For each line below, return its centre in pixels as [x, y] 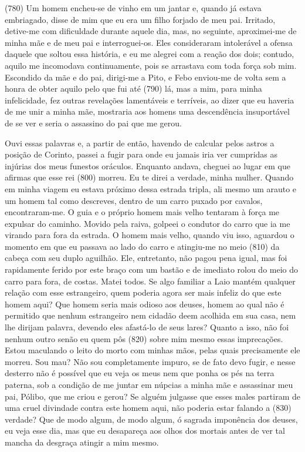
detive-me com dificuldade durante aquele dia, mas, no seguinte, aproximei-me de [151, 31]
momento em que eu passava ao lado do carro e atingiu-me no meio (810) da [142, 246]
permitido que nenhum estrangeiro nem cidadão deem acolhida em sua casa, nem [150, 315]
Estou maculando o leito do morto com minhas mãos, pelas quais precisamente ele [152, 350]
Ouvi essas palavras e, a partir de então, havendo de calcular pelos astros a [140, 143]
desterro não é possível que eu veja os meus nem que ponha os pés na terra [140, 373]
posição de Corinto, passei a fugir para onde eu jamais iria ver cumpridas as [141, 154]
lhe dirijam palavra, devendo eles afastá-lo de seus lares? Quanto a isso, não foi [147, 327]
